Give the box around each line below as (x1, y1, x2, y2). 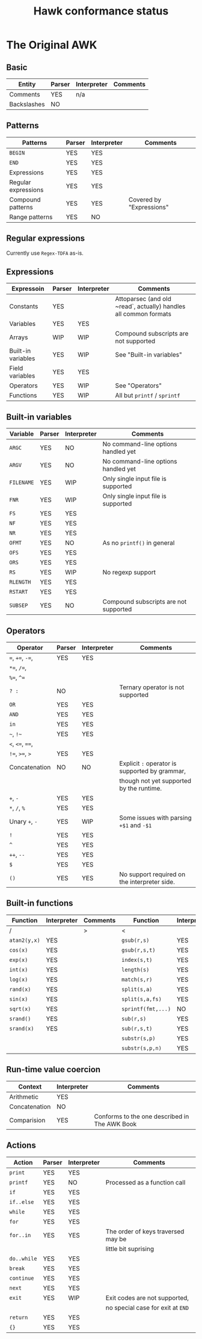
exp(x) (9, 956, 28, 963)
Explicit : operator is (119, 759, 177, 768)
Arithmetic (9, 1092, 39, 1101)
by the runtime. (119, 784, 162, 793)
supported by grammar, (119, 767, 186, 775)
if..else (9, 1198, 34, 1205)
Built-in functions (6, 898, 73, 909)
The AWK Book (94, 1119, 137, 1128)
